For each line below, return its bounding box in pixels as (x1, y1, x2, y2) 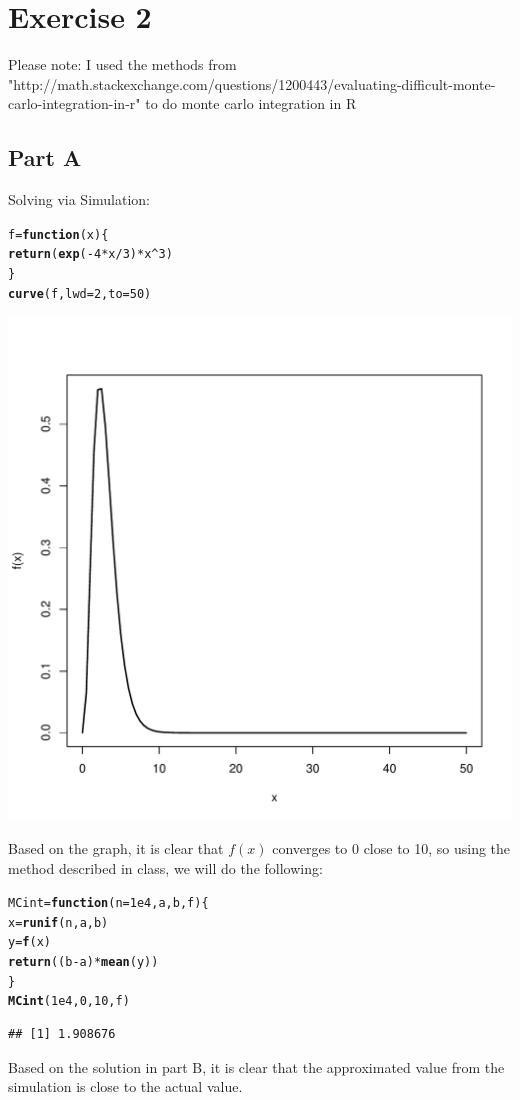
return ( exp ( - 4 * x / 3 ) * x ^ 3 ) (8, 247, 173, 262)
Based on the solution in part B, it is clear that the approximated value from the (8, 1056, 505, 1077)
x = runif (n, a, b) (8, 915, 109, 930)
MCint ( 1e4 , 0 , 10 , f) (8, 994, 130, 1009)
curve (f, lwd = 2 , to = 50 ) (8, 286, 152, 301)
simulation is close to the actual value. (8, 1076, 243, 1097)
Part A (8, 142, 82, 173)
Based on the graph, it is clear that (8, 837, 224, 858)
